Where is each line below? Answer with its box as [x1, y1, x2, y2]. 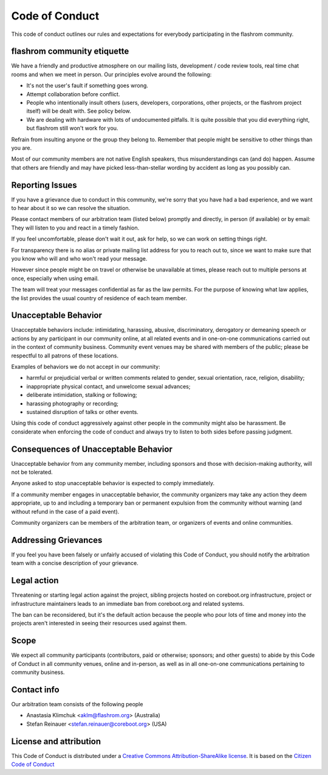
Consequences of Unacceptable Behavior [11, 444, 173, 454]
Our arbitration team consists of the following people [11, 700, 143, 707]
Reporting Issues [11, 180, 77, 190]
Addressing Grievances [11, 535, 103, 545]
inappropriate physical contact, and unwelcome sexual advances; [26, 382, 191, 390]
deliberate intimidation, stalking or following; [26, 391, 138, 399]
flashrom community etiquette [11, 46, 129, 57]
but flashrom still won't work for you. [26, 125, 118, 132]
